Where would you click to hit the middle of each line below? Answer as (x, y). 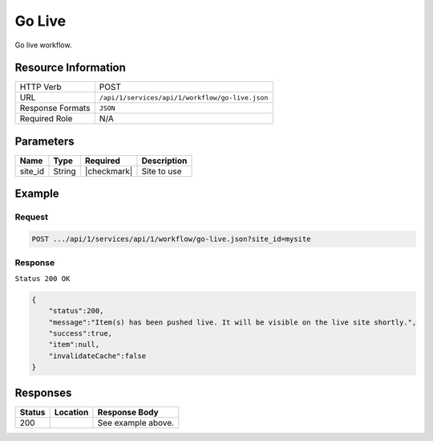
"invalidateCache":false (97, 356)
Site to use (162, 171)
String (65, 171)
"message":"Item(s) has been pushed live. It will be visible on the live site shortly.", (233, 322)
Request (31, 217)
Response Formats (55, 108)
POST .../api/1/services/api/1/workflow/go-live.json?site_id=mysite (171, 239)
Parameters (45, 141)
